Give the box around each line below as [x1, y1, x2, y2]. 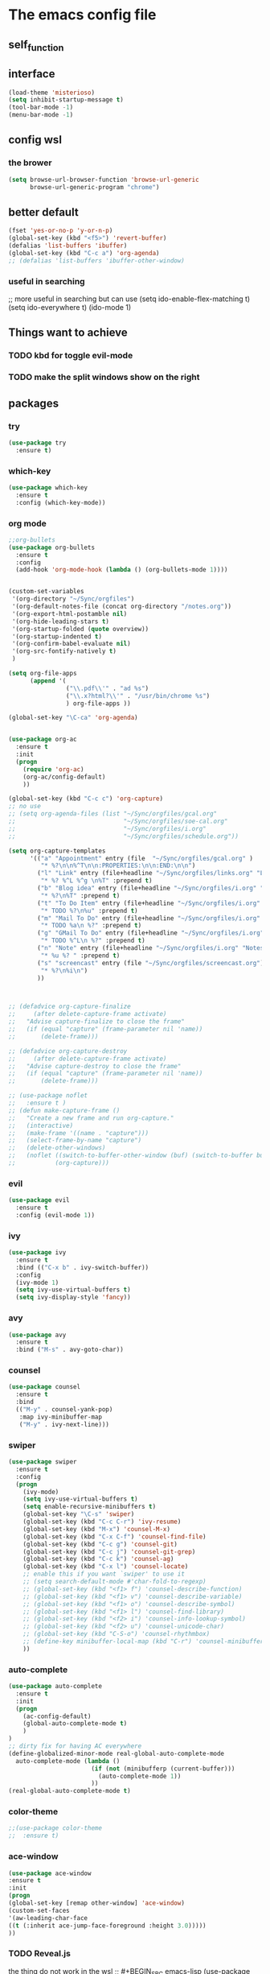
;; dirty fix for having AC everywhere [8, 1742, 142, 1750]
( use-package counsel [8, 1383, 81, 1391]
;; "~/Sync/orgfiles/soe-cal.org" [8, 817, 228, 826]
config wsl [8, 133, 63, 147]
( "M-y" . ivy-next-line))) [18, 1420, 110, 1428]
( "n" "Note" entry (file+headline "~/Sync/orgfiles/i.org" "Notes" [37, 944, 268, 952]
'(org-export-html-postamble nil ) [11, 609, 128, 617]
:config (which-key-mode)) [15, 498, 106, 506]
